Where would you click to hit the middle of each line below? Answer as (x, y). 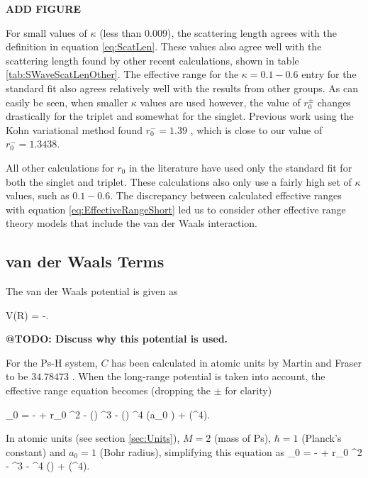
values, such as (38, 195)
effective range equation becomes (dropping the (108, 390)
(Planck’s (322, 438)
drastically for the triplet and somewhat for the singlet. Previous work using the (180, 116)
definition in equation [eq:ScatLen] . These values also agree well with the (164, 46)
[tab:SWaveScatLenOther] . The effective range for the (122, 74)
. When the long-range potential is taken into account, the (199, 376)
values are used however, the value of (220, 102)
